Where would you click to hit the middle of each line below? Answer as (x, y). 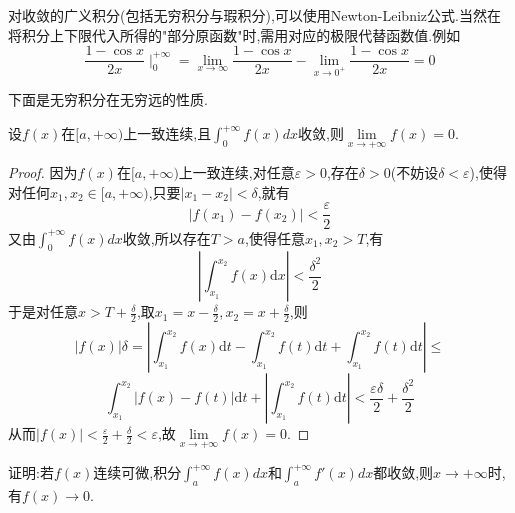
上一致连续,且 (167, 133)
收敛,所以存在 (166, 237)
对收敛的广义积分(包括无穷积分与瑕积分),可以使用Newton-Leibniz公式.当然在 (254, 15)
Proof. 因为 (43, 172)
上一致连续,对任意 (236, 172)
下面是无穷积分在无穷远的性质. (108, 99)
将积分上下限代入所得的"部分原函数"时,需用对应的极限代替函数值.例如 (234, 34)
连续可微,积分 (137, 472)
